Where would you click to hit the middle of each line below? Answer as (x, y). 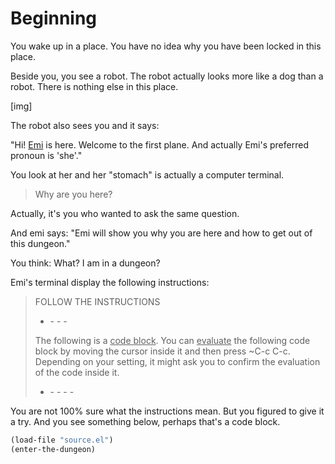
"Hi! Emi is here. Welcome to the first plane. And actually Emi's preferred (159, 144)
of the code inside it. (77, 372)
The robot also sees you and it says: (85, 125)
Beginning (54, 18)
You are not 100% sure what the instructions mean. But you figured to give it (167, 411)
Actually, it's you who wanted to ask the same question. (125, 213)
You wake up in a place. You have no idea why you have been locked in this (166, 46)
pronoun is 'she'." (46, 155)
